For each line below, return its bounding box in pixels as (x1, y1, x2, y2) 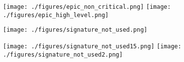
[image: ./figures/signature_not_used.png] (3, 26, 148, 34)
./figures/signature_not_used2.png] (3, 51, 123, 58)
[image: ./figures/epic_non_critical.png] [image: (3, 3, 171, 10)
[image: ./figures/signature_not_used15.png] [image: (3, 42, 182, 50)
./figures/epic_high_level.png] (3, 11, 109, 19)
